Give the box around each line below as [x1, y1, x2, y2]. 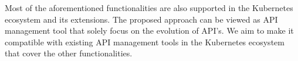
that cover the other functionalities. [5, 47, 133, 59]
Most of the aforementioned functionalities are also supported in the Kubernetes [5, 2, 293, 13]
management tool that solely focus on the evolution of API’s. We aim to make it [5, 24, 294, 37]
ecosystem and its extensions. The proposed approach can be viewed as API [5, 13, 278, 25]
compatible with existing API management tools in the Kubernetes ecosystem [5, 35, 285, 48]
